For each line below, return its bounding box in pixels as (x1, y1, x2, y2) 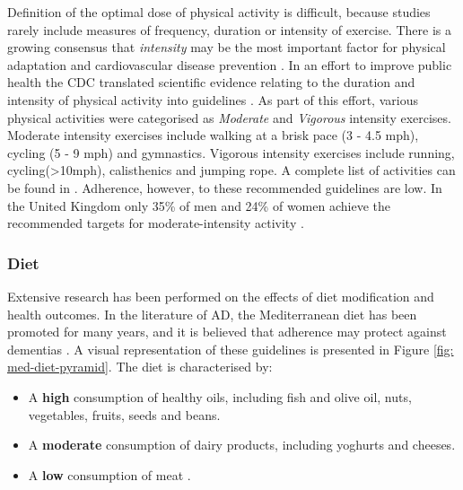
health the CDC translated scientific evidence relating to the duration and (7, 73, 415, 92)
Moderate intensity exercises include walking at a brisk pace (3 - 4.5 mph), (7, 126, 419, 144)
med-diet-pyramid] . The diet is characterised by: (7, 357, 273, 376)
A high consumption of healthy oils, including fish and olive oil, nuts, (28, 387, 412, 406)
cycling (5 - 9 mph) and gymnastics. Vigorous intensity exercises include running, (7, 143, 455, 162)
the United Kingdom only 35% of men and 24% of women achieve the (7, 196, 390, 214)
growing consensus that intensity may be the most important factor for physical (7, 38, 446, 57)
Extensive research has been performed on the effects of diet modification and (7, 286, 434, 305)
